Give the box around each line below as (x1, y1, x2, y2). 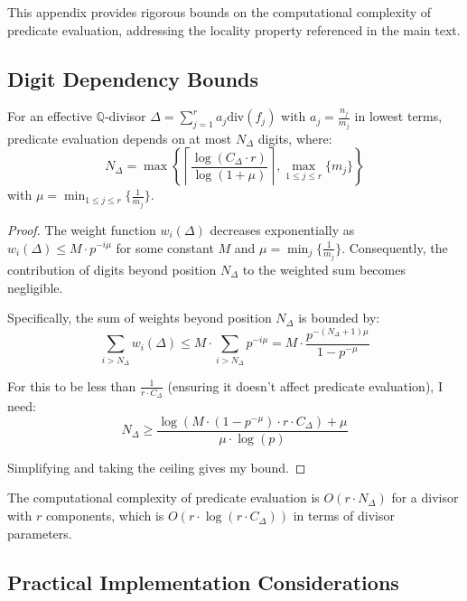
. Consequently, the (341, 238, 448, 257)
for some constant (116, 238, 214, 257)
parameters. (7, 523, 72, 542)
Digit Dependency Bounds (7, 64, 259, 92)
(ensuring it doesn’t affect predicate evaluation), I (167, 376, 443, 395)
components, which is (45, 506, 164, 525)
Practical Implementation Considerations (7, 568, 399, 596)
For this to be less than (7, 376, 136, 395)
